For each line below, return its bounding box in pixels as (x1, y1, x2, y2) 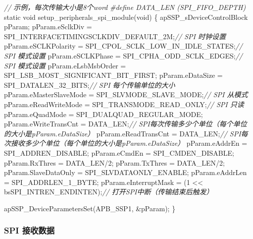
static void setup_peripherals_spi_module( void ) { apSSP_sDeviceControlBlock (4, 11, 248, 22)
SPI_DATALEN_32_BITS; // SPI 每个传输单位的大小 (4, 79, 175, 90)
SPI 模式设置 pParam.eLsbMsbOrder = (4, 60, 126, 70)
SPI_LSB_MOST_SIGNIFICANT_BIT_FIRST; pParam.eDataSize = (4, 70, 223, 80)
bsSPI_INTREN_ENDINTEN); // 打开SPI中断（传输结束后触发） (4, 186, 213, 197)
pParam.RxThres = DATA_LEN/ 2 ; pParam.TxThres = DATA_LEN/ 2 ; (4, 157, 225, 168)
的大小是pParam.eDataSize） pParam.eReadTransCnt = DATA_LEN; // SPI (4, 128, 241, 138)
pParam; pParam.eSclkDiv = (4, 21, 92, 32)
